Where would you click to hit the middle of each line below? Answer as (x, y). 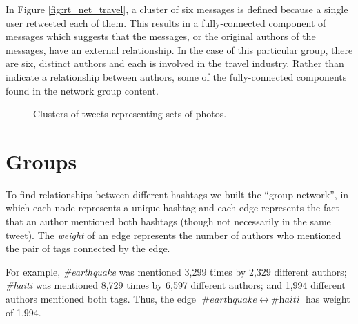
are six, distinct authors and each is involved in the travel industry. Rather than (175, 63)
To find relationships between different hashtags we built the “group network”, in (177, 194)
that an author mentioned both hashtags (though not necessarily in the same (168, 221)
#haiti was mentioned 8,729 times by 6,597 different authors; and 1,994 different (176, 285)
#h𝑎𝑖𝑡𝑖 (285, 300)
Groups (41, 161)
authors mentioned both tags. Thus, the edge (101, 299)
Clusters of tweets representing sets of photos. (130, 114)
